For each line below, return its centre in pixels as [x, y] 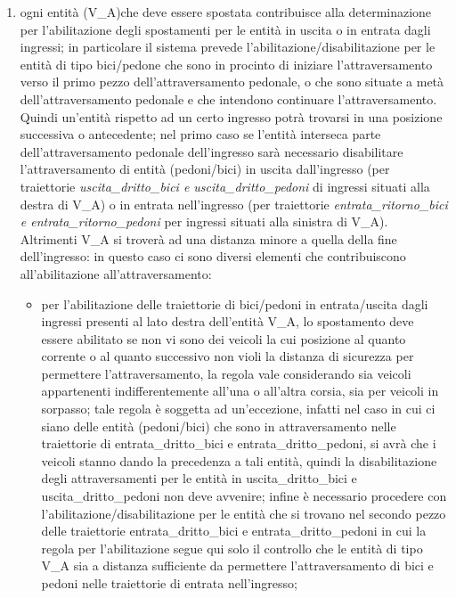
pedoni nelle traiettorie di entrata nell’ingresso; [169, 583]
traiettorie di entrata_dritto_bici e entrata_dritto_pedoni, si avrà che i [239, 443]
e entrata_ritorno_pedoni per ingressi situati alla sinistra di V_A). [204, 221]
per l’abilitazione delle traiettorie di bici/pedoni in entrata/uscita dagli [235, 303]
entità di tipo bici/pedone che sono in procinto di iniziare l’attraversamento [226, 64]
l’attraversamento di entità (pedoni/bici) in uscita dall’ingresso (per [205, 169]
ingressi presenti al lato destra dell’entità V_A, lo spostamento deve [228, 321]
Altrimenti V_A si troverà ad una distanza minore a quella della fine [208, 238]
